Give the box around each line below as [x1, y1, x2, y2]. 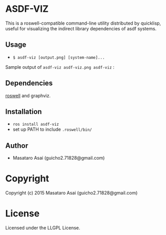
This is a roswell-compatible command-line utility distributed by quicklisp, [5, 20, 161, 26]
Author [5, 141, 28, 150]
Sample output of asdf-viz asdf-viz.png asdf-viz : [5, 64, 115, 70]
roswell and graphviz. [5, 92, 51, 99]
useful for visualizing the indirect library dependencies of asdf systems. [5, 25, 157, 31]
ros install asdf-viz [12, 122, 59, 127]
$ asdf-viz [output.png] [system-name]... [12, 55, 105, 60]
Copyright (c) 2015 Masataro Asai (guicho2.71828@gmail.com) [5, 190, 138, 196]
